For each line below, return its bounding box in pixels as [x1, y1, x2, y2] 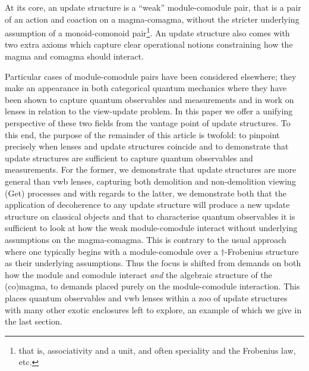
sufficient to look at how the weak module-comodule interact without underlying [5, 222, 298, 234]
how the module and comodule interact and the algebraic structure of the [5, 268, 272, 280]
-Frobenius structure [224, 245, 299, 257]
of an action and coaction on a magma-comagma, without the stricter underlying [5, 13, 299, 25]
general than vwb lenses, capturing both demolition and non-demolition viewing [5, 174, 296, 187]
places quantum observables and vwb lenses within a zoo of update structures [5, 291, 288, 304]
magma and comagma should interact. [5, 50, 144, 63]
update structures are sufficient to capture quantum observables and [5, 151, 253, 164]
